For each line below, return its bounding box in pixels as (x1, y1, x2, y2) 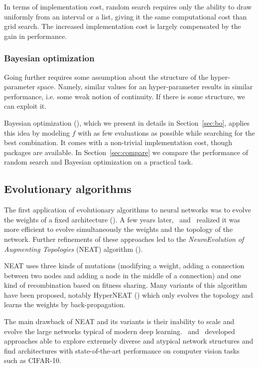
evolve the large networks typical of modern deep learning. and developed (4, 326, 235, 336)
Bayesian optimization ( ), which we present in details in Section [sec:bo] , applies (4, 117, 250, 128)
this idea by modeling (4, 127, 70, 138)
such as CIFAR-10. (4, 355, 61, 366)
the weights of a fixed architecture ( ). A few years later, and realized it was (4, 214, 241, 224)
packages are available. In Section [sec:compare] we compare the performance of (4, 147, 248, 157)
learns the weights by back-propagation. (4, 299, 126, 310)
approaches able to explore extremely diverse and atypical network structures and (4, 336, 254, 346)
